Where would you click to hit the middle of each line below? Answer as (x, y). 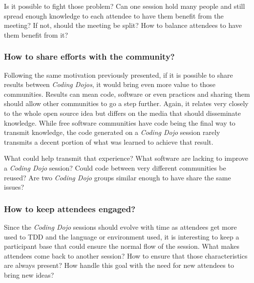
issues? (14, 187)
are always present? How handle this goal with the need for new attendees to (119, 265)
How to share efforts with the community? (89, 56)
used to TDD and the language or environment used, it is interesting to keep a (122, 236)
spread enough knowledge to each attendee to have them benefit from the (114, 15)
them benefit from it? (36, 34)
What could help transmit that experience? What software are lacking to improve (126, 158)
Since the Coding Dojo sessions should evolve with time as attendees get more (120, 227)
